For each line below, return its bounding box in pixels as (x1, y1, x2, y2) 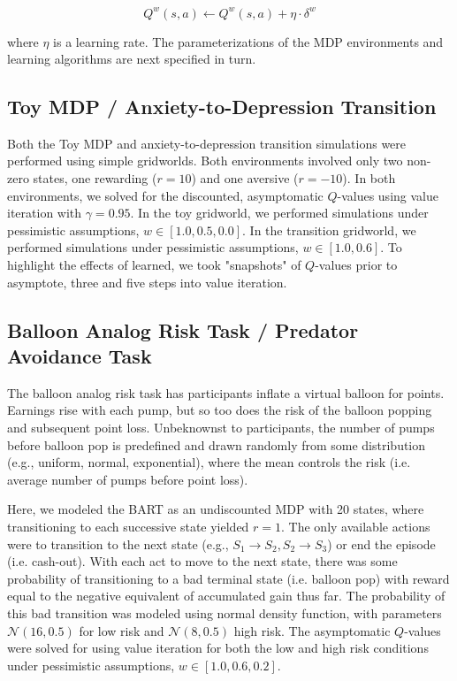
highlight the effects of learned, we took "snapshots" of (7, 256, 301, 274)
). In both (342, 169, 396, 187)
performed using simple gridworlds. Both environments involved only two (7, 151, 403, 170)
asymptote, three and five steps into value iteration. (7, 272, 287, 291)
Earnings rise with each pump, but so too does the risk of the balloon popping (7, 401, 432, 419)
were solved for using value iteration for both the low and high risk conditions (7, 639, 429, 657)
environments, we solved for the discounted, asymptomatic (7, 186, 324, 204)
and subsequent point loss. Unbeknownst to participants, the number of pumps (7, 418, 435, 437)
